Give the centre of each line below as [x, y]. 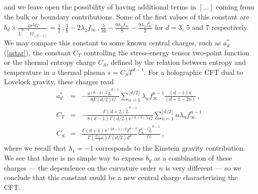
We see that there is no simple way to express [74, 158]
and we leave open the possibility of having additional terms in [100, 6]
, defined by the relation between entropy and [176, 62]
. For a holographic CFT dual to [193, 72]
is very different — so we [203, 167]
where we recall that [35, 148]
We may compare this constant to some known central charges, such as [113, 43]
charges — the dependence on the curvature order [80, 167]
